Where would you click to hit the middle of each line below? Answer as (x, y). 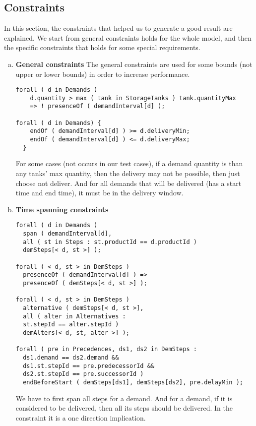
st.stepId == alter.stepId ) (71, 325)
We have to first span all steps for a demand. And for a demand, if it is (124, 398)
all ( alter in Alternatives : (74, 316)
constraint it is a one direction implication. (81, 417)
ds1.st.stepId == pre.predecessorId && (89, 366)
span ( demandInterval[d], (67, 234)
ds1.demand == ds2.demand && (71, 357)
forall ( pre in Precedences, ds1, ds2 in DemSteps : (106, 349)
